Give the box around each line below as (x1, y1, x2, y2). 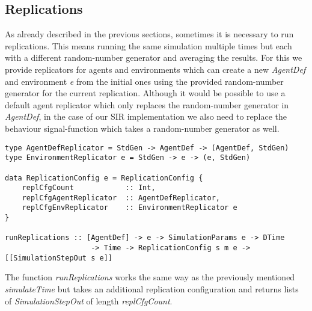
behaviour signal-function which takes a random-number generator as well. (5, 122, 280, 134)
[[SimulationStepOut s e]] (5, 253, 112, 262)
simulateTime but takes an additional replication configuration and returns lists (5, 283, 299, 295)
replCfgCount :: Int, (22, 183, 156, 192)
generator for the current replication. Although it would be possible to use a (5, 87, 286, 99)
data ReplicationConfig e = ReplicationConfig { (5, 173, 203, 182)
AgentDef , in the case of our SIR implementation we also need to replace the (5, 110, 287, 123)
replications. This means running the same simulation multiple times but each (5, 39, 292, 52)
